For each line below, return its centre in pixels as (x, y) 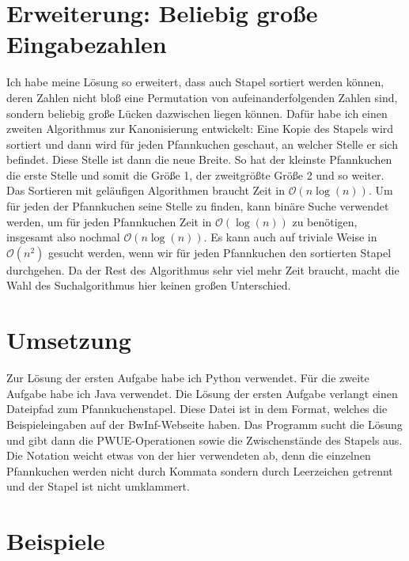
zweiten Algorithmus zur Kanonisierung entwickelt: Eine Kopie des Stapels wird (200, 129)
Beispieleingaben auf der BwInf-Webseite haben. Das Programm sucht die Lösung (204, 424)
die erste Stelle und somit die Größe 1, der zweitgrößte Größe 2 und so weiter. (195, 174)
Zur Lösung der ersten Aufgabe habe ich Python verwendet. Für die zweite (188, 378)
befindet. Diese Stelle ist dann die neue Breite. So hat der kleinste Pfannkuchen (199, 159)
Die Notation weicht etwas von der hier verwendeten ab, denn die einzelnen (189, 455)
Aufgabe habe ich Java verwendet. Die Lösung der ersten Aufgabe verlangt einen (202, 393)
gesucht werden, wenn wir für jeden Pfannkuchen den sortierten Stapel (220, 252)
